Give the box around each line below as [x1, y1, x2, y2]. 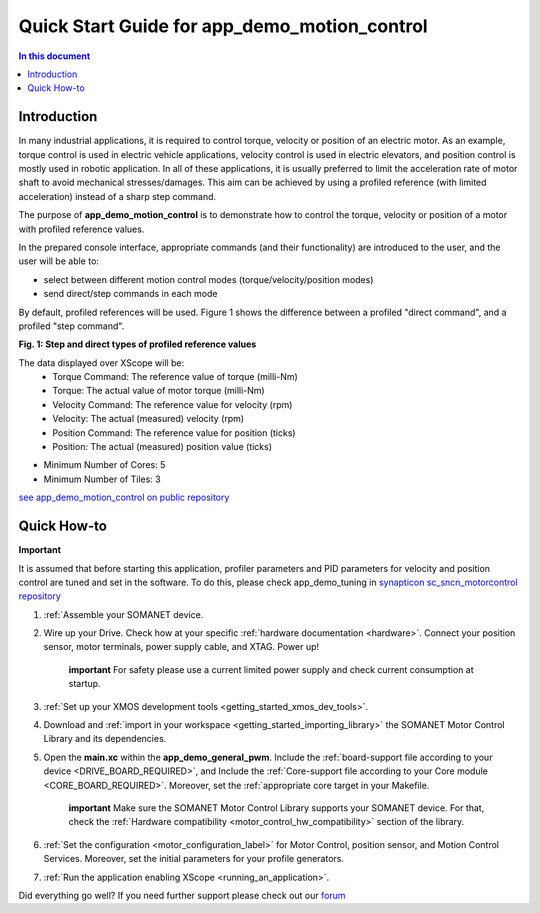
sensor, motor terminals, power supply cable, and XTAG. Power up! [43, 641, 320, 653]
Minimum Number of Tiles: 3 [43, 473, 161, 485]
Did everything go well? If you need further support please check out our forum [18, 889, 346, 901]
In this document [18, 50, 91, 62]
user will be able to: [18, 255, 100, 267]
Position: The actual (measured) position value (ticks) [52, 441, 272, 453]
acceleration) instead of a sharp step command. [18, 190, 217, 202]
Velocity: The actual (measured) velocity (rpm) [52, 413, 245, 425]
